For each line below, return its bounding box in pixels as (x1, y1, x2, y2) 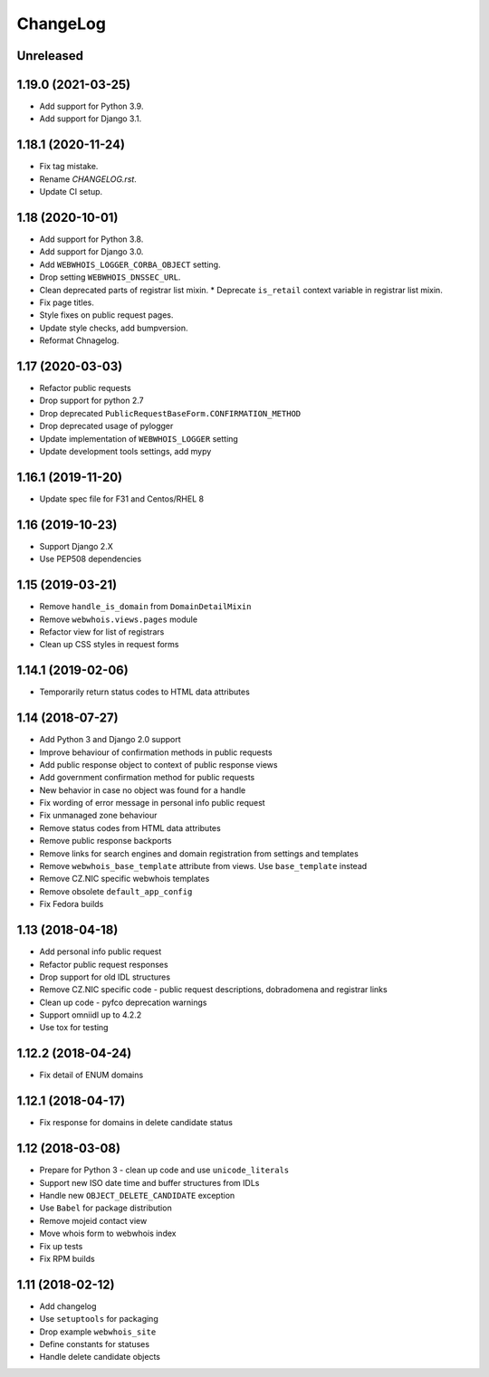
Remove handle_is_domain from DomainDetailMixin (39, 601, 252, 612)
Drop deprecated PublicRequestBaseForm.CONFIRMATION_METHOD (39, 407, 302, 418)
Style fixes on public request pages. (39, 310, 174, 320)
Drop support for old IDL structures (39, 971, 171, 982)
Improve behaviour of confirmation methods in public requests (39, 747, 273, 758)
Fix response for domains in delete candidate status (39, 1117, 233, 1128)
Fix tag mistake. (39, 161, 99, 172)
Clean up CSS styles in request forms (39, 639, 179, 650)
